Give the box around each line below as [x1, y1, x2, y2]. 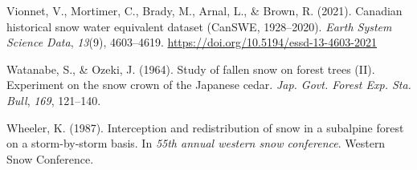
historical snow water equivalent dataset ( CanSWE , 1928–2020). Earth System [6, 18, 392, 34]
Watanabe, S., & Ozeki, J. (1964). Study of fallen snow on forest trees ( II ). [6, 60, 375, 77]
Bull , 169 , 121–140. [6, 91, 101, 108]
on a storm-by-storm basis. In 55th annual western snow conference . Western [6, 135, 386, 152]
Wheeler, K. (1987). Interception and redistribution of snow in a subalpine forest [6, 119, 404, 136]
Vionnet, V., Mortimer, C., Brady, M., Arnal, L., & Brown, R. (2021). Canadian [6, 2, 403, 18]
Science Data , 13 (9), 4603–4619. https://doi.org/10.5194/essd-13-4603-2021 [6, 34, 377, 51]
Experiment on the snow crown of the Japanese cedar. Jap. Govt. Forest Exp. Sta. [6, 76, 411, 93]
